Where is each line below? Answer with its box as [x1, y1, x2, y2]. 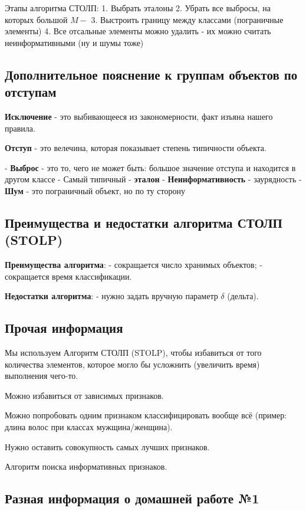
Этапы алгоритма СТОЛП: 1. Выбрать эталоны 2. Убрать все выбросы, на [5, 2, 271, 14]
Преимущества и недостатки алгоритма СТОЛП [5, 213, 282, 231]
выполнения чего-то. [5, 369, 78, 382]
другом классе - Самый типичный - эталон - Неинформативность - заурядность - [5, 173, 302, 185]
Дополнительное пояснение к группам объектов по [5, 65, 298, 83]
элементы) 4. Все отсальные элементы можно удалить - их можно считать [5, 25, 271, 37]
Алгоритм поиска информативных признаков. [5, 460, 167, 473]
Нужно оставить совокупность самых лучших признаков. [5, 440, 210, 453]
